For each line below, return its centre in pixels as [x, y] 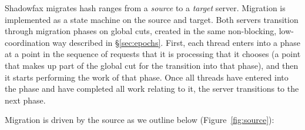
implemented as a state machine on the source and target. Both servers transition [152, 19]
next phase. [25, 100]
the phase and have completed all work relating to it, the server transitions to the [152, 89]
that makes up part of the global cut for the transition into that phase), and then [152, 65]
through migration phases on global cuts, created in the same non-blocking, [141, 31]
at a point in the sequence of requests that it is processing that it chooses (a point [153, 54]
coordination [27, 42]
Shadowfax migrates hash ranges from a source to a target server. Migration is [145, 8]
